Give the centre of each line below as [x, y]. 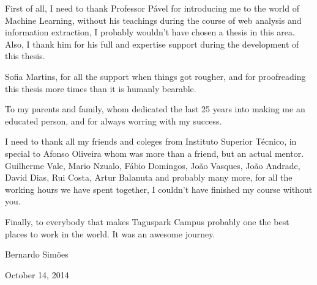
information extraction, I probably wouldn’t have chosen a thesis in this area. [150, 32]
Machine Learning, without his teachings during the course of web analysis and [153, 20]
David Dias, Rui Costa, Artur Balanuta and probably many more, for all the [149, 177]
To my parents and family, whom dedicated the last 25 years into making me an [155, 109]
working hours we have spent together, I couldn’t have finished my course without [159, 189]
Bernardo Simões [37, 254]
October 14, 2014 [37, 274]
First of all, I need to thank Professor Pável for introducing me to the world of [152, 8]
